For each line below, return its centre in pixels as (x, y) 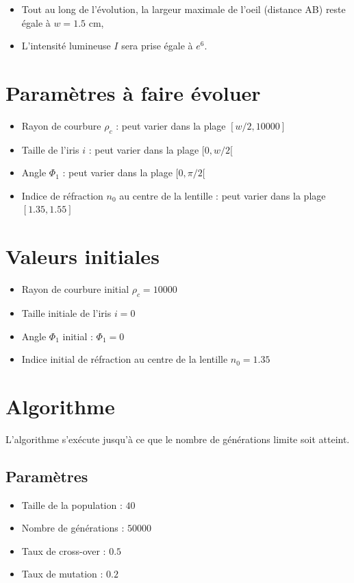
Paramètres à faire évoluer (133, 92)
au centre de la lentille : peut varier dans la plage (223, 195)
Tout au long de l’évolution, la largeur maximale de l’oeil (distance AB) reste (184, 9)
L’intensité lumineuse (66, 46)
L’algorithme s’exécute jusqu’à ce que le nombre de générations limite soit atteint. (178, 439)
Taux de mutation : (62, 574)
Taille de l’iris (50, 149)
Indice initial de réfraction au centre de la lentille (125, 359)
